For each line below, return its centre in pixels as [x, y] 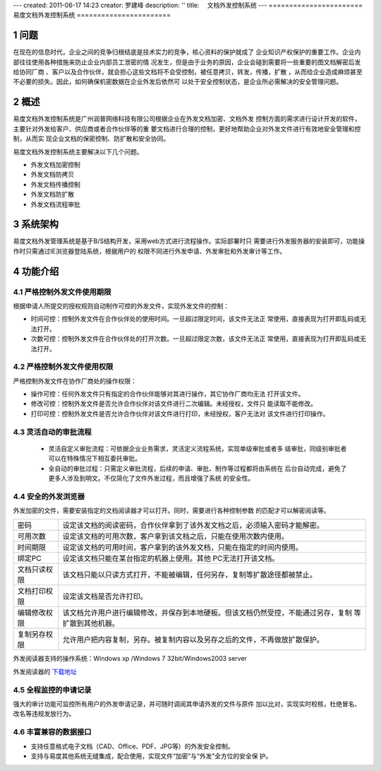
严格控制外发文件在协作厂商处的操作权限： [75, 381]
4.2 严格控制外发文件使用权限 [63, 367]
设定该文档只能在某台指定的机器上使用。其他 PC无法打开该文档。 [171, 558]
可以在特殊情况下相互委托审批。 [95, 459]
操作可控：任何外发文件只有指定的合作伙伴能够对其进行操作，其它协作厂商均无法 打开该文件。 [168, 394]
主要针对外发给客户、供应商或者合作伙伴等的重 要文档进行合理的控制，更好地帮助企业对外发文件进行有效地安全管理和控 [187, 129]
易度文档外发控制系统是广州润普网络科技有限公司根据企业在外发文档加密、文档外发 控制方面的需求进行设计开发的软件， [187, 119]
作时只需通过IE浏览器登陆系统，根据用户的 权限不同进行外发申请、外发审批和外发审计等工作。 [150, 251]
